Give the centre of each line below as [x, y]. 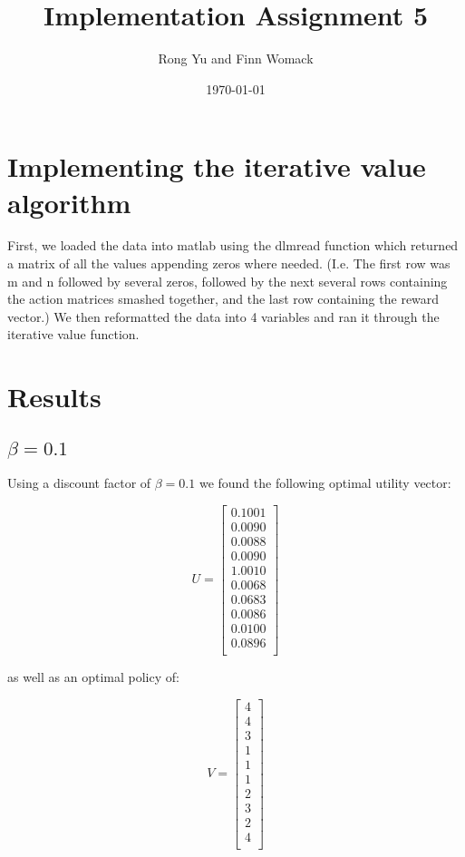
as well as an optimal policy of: [93, 677]
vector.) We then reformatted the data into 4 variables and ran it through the [223, 316]
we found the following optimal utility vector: [325, 483]
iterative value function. [73, 334]
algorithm [69, 202]
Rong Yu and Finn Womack [236, 58]
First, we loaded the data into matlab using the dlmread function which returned [233, 245]
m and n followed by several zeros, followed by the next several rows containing [228, 281]
